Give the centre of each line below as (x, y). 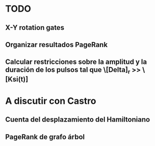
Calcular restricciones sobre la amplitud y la (76, 62)
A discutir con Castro (51, 101)
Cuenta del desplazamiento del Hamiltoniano (78, 120)
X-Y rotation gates (35, 28)
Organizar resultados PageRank (56, 44)
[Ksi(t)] (17, 79)
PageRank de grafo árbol (45, 137)
